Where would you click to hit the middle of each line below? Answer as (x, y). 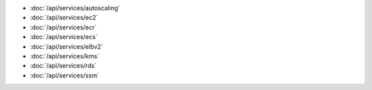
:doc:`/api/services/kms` (65, 56)
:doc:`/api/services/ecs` (64, 37)
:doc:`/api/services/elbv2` (66, 46)
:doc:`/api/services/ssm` (64, 75)
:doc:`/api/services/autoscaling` (75, 8)
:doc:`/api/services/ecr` (63, 27)
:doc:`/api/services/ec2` (64, 18)
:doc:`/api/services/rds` (63, 66)
